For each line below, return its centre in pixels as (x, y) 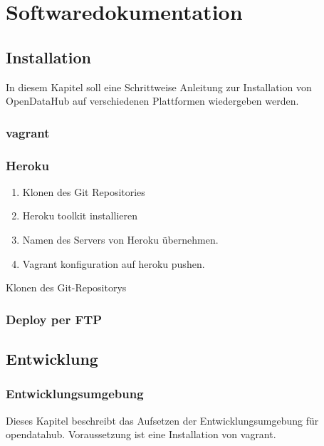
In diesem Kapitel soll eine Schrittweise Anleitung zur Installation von (159, 87)
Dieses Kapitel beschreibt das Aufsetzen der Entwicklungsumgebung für (162, 420)
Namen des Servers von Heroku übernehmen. (120, 240)
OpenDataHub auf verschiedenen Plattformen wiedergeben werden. (152, 101)
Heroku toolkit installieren (80, 216)
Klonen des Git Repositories (84, 191)
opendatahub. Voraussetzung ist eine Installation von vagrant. (141, 434)
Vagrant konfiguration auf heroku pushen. (114, 263)
